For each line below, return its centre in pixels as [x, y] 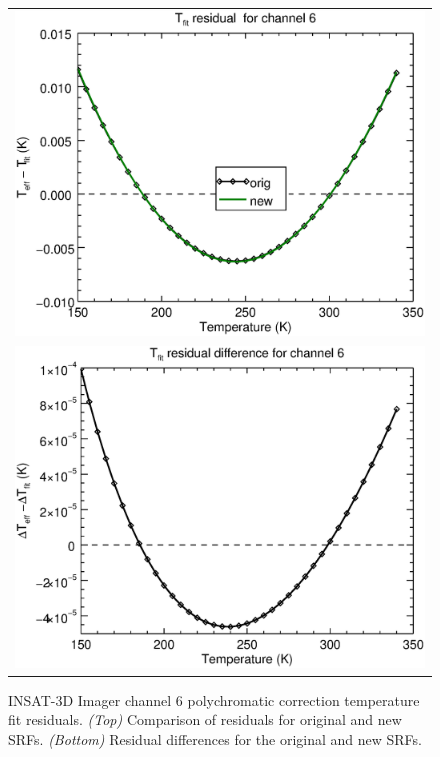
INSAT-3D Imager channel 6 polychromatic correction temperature [214, 699]
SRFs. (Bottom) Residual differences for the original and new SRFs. [215, 738]
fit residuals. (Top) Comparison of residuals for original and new [205, 719]
